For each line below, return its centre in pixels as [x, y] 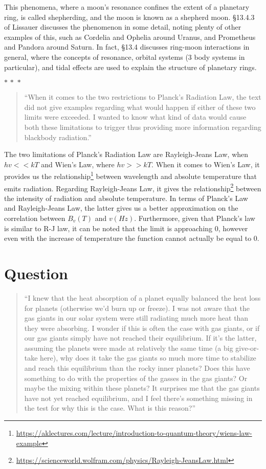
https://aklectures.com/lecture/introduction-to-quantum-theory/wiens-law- [134, 433]
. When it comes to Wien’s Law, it [206, 164]
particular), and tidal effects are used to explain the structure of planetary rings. [130, 67]
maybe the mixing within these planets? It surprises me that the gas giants [142, 388]
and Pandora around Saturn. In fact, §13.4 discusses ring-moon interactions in [127, 47]
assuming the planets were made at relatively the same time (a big [129, 348]
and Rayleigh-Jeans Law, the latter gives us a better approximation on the [121, 208]
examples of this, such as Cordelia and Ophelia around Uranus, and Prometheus [130, 37]
